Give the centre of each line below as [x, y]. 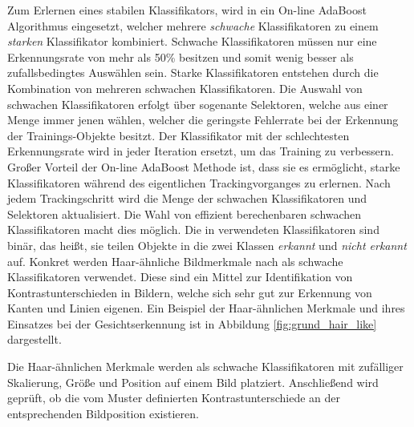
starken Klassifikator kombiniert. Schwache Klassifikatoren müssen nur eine [192, 41]
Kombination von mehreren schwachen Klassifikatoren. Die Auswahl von [185, 88]
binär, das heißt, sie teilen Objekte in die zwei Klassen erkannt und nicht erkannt [207, 245]
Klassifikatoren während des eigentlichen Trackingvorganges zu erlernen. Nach [199, 182]
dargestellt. [34, 339]
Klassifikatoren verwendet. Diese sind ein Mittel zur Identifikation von [180, 277]
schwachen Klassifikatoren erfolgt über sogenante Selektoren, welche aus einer [198, 104]
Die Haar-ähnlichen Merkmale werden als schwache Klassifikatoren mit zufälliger [205, 367]
